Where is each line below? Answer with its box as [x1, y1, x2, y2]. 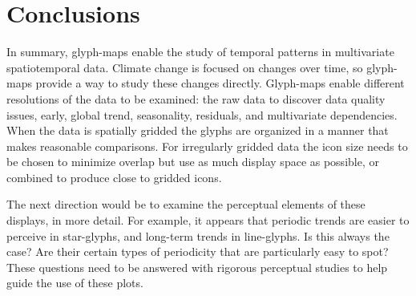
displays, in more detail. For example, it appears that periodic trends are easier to [6, 212, 410, 229]
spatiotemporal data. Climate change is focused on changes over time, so [6, 59, 363, 75]
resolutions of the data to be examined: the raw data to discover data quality [6, 90, 386, 107]
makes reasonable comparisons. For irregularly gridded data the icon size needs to [6, 137, 408, 154]
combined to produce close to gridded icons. [6, 168, 222, 185]
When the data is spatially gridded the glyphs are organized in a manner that [6, 122, 389, 139]
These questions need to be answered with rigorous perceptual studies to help [6, 258, 388, 275]
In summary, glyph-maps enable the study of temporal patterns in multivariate [6, 43, 394, 60]
